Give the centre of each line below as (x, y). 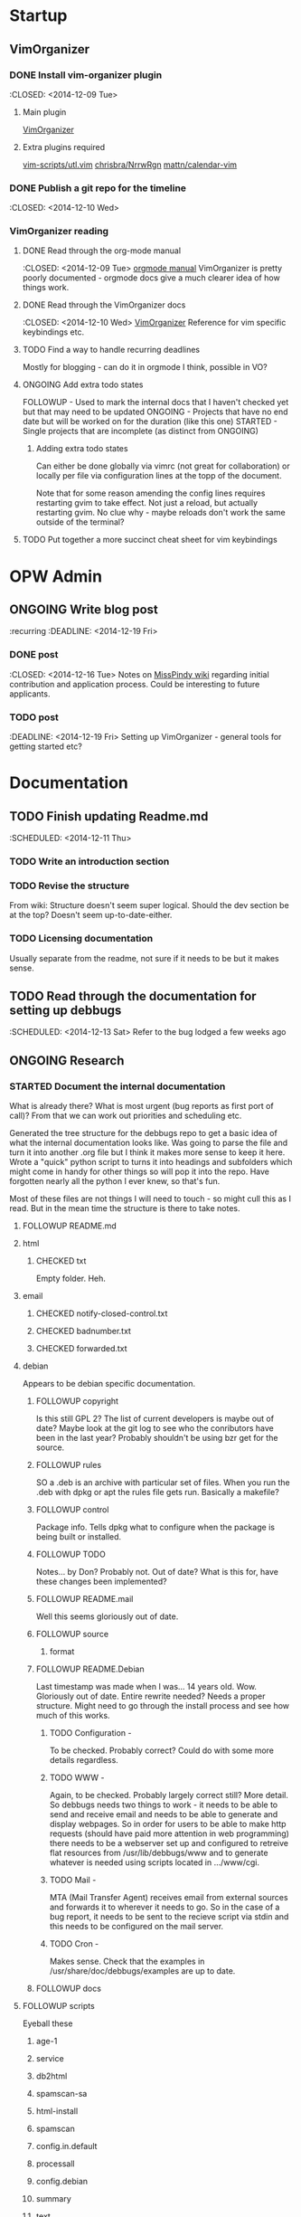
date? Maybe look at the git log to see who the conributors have (155, 1428)
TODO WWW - (77, 1777)
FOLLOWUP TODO (71, 1554)
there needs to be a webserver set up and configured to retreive (169, 1843)
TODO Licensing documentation (81, 939)
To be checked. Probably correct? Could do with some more (161, 1750)
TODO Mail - (73, 1880)
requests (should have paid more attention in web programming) (169, 1833)
